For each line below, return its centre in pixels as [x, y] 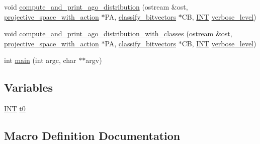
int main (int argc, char [40, 60]
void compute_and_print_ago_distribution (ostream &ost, [96, 7]
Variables [29, 87]
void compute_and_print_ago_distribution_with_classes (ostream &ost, [118, 33]
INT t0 [15, 109]
